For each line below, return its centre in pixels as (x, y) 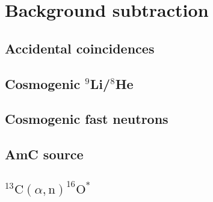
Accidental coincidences (80, 48)
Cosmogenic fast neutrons (87, 119)
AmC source (44, 154)
